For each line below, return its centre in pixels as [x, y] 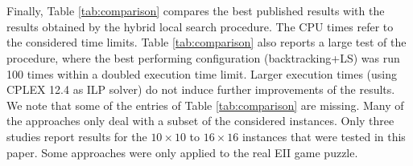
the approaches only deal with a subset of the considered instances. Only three [200, 121]
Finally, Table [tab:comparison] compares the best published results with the [196, 11]
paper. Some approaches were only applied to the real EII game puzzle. [182, 152]
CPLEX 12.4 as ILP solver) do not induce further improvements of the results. [201, 89]
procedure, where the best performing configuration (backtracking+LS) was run [203, 57]
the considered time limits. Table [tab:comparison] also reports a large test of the [206, 42]
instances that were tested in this [324, 136]
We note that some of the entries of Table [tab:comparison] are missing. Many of [205, 105]
